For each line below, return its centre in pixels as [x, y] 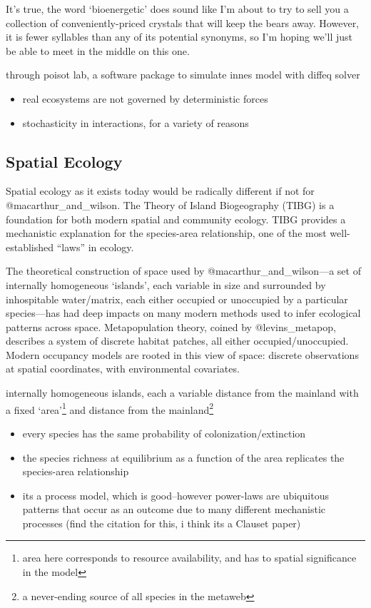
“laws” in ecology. [95, 247]
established [30, 247]
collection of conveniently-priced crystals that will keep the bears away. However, [183, 22]
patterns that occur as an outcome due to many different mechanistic [174, 509]
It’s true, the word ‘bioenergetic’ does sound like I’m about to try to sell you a [177, 9]
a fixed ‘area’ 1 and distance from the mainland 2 [110, 408]
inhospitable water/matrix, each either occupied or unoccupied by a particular [177, 299]
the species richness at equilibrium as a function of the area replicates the [183, 457]
